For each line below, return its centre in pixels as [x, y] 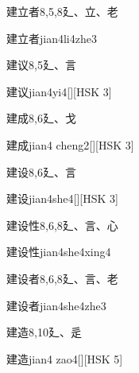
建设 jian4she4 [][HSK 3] [62, 198]
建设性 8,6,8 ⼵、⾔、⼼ [62, 225]
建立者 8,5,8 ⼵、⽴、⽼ [62, 11]
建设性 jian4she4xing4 [59, 252]
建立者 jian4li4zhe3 [52, 38]
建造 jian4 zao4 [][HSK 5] [65, 358]
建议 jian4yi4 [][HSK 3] [59, 91]
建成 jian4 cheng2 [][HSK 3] [70, 144]
